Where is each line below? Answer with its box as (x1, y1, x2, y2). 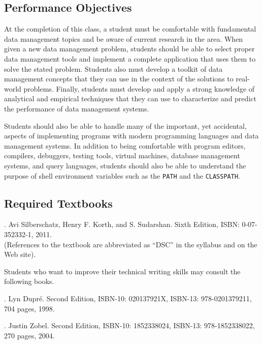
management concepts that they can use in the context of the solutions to (4, 73, 234, 84)
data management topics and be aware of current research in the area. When (4, 33, 243, 44)
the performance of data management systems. (4, 103, 149, 113)
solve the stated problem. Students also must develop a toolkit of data (4, 63, 223, 74)
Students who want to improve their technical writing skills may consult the (4, 266, 241, 276)
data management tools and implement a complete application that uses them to (4, 53, 256, 64)
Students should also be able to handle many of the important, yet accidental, (4, 120, 247, 131)
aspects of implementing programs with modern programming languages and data (4, 130, 259, 141)
